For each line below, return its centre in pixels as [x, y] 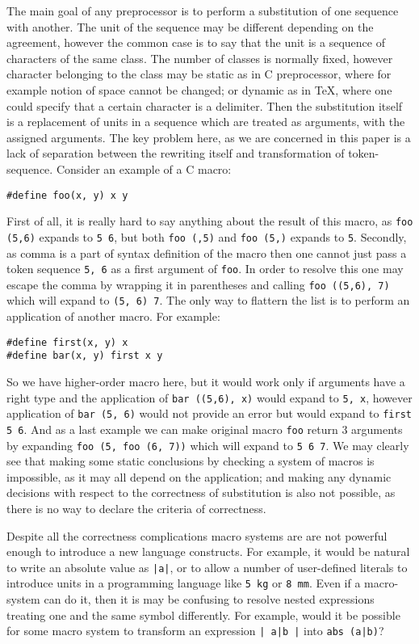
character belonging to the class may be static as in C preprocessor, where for [199, 74]
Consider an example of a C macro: [144, 168]
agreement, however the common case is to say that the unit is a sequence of [196, 42]
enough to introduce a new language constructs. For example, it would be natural [208, 551]
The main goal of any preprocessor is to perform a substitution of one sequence [203, 11]
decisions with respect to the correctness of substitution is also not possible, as [201, 492]
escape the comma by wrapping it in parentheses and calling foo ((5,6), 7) [198, 284]
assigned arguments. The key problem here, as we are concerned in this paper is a [209, 137]
